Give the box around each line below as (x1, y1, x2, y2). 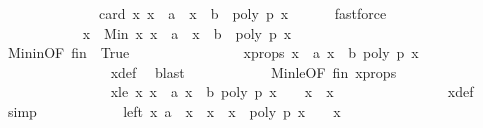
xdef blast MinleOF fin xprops (110, 61, 397, 82)
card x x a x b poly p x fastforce (98, 3, 387, 23)
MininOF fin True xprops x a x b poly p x (7, 42, 419, 63)
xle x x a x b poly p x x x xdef (110, 81, 474, 102)
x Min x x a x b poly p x (82, 22, 292, 43)
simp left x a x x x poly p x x (7, 100, 341, 121)
